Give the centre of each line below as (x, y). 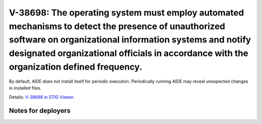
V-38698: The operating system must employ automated (127, 13)
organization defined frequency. (76, 67)
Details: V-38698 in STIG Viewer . (42, 97)
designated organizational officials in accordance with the (129, 54)
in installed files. (25, 88)
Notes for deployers (40, 111)
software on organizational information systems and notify (130, 40)
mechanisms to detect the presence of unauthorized (117, 26)
